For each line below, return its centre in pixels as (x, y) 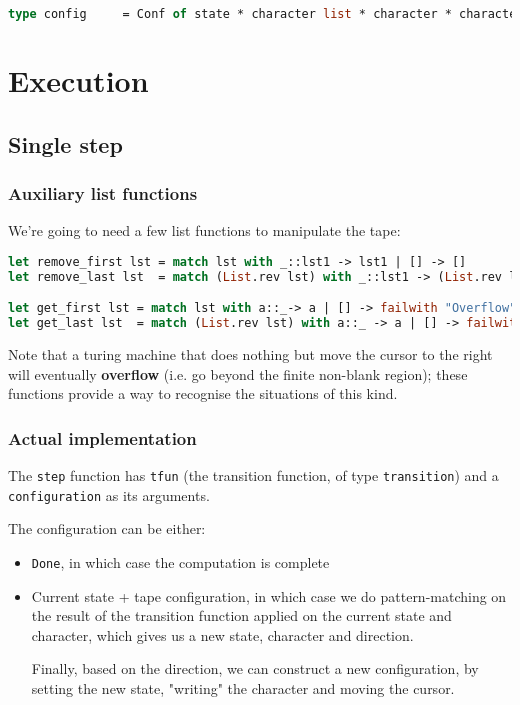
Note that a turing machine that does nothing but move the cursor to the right (250, 354)
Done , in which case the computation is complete (180, 561)
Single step (65, 143)
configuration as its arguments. (109, 494)
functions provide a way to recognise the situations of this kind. (203, 393)
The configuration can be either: (107, 528)
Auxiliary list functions (103, 192)
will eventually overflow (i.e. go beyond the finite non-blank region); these (238, 373)
